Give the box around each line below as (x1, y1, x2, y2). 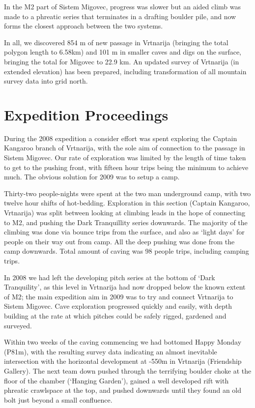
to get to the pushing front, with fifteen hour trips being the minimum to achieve (4, 162, 249, 172)
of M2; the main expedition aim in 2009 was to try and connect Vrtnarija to (4, 291, 233, 301)
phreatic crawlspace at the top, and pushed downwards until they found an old (4, 385, 241, 395)
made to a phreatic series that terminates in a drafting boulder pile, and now (4, 11, 236, 21)
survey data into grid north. (4, 76, 88, 86)
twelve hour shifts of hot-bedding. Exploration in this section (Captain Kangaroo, (4, 198, 250, 208)
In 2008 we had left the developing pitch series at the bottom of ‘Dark (4, 272, 215, 282)
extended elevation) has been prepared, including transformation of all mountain (4, 66, 247, 76)
